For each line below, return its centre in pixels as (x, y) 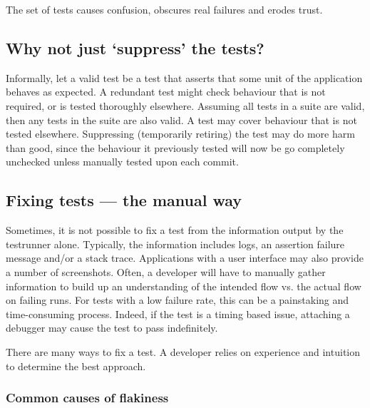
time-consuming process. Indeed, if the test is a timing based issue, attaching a (178, 313)
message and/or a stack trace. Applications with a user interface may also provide (185, 258)
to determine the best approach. (76, 366)
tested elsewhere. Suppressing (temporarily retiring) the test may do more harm (180, 134)
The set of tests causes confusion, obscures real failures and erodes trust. (164, 9)
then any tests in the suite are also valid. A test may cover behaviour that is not (181, 119)
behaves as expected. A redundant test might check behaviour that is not (166, 92)
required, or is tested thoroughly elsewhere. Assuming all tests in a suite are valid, (185, 105)
